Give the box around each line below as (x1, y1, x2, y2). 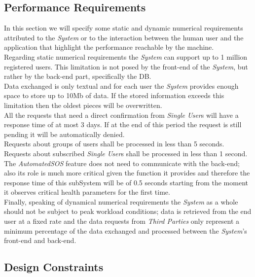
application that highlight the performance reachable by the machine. (4, 42, 214, 52)
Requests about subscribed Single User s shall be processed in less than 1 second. (4, 148, 248, 158)
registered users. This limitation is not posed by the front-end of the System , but (4, 61, 248, 71)
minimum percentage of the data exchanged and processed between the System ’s (4, 225, 247, 236)
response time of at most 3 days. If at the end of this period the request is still (4, 119, 242, 130)
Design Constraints (4, 259, 104, 275)
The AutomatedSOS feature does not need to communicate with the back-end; (4, 158, 240, 168)
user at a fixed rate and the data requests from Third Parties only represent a (4, 216, 239, 226)
